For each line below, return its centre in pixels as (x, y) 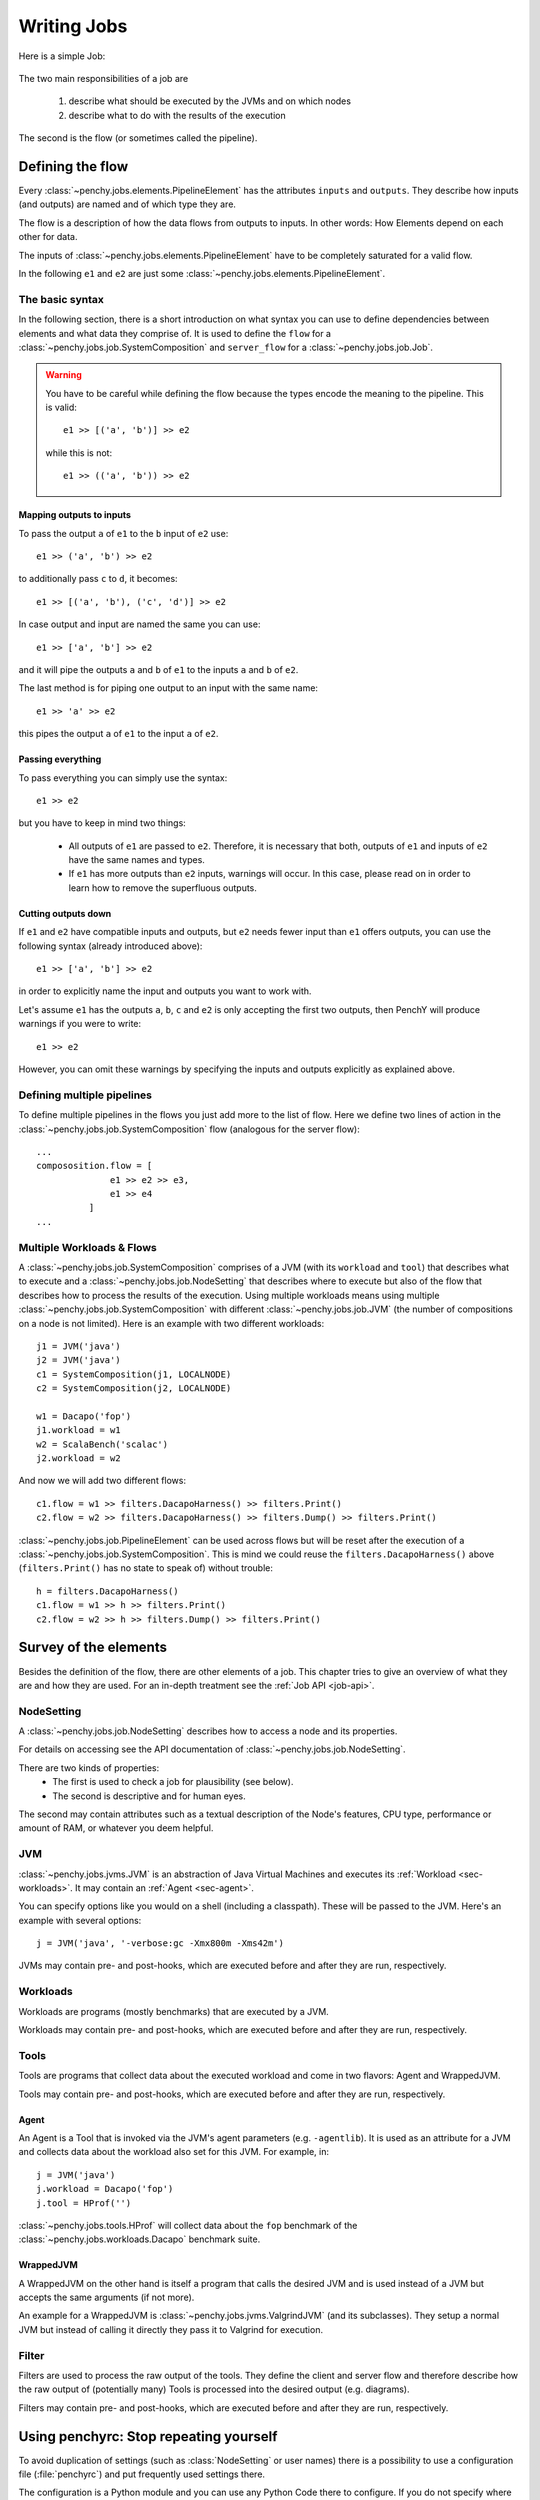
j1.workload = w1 (78, 1430)
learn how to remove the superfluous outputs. (162, 887)
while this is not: (79, 452)
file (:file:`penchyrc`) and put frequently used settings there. (141, 2474)
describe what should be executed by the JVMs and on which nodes (210, 101)
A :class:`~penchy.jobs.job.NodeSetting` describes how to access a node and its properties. (208, 1731)
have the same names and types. (136, 860)
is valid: (61, 407)
